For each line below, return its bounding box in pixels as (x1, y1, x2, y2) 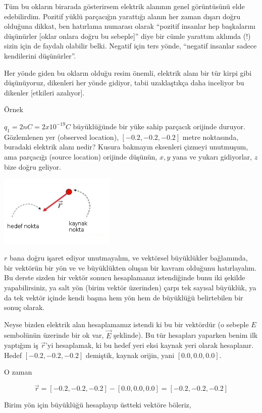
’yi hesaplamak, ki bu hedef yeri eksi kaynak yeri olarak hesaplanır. (45, 340, 254, 350)
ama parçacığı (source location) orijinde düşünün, (4, 151, 158, 162)
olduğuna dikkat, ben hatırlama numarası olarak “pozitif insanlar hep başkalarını (4, 21, 255, 31)
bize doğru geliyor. (4, 161, 61, 172)
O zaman (4, 367, 32, 377)
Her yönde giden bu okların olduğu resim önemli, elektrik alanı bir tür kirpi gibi (4, 67, 252, 78)
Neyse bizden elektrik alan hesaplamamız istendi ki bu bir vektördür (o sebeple (4, 319, 249, 329)
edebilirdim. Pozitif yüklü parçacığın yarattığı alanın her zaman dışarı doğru (4, 11, 241, 21)
